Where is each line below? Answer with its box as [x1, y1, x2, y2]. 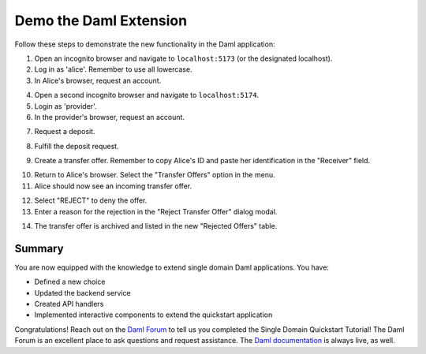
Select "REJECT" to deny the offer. [34, 196, 148, 205]
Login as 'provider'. [34, 101, 97, 110]
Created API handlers [34, 300, 104, 309]
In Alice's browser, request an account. [34, 76, 162, 85]
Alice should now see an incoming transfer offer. [34, 181, 192, 191]
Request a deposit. [34, 127, 95, 136]
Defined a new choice [34, 277, 106, 287]
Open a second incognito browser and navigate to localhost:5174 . [34, 91, 260, 100]
